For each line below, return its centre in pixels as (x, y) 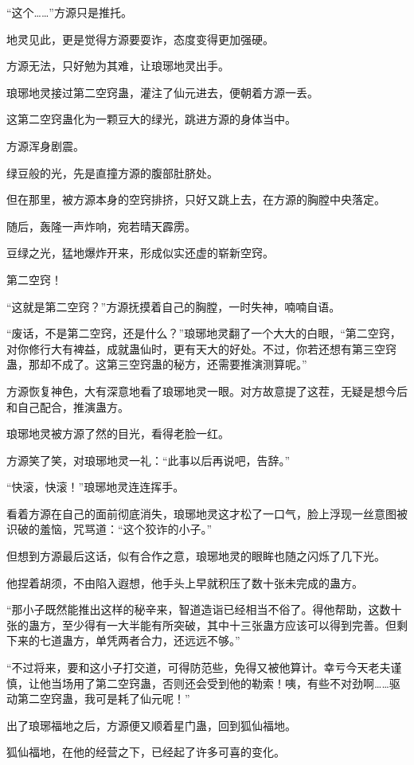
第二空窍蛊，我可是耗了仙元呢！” (103, 699)
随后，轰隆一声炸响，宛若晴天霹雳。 (101, 226)
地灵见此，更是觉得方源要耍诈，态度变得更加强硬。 (140, 39)
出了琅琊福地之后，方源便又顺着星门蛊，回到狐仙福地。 (151, 725)
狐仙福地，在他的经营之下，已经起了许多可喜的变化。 (146, 752)
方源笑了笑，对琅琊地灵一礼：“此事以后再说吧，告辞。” (148, 460)
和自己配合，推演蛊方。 (68, 406)
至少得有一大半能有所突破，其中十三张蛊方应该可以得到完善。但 (229, 624)
